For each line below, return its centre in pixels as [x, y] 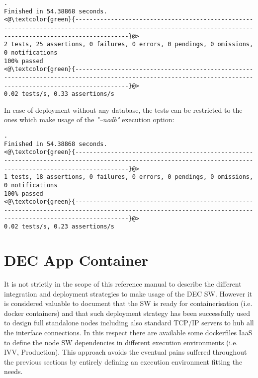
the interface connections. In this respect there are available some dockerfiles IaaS [128, 333]
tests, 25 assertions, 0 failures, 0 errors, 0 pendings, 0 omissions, [132, 44]
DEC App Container [76, 260]
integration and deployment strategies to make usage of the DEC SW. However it [128, 293]
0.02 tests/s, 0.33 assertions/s [59, 94]
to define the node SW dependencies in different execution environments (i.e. [121, 342]
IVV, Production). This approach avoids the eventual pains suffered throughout [126, 352]
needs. [13, 371]
